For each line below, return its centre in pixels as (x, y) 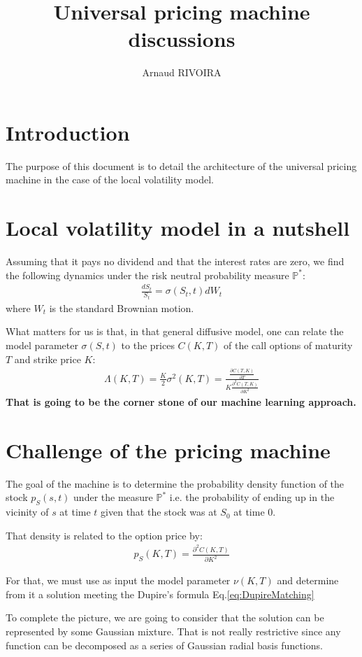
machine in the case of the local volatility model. (110, 179)
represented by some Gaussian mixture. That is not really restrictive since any (173, 631)
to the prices (148, 345)
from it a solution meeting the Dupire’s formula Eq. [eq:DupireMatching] (160, 594)
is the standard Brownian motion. (122, 308)
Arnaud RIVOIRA (182, 72)
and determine (308, 580)
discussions (182, 39)
